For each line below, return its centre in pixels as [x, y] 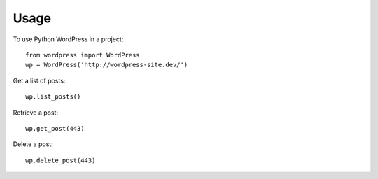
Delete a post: [33, 144]
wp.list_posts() [53, 97]
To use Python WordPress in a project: [68, 39]
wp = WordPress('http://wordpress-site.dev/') [107, 65]
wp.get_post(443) [55, 128]
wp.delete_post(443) [61, 160]
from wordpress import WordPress [83, 55]
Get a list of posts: [39, 80]
